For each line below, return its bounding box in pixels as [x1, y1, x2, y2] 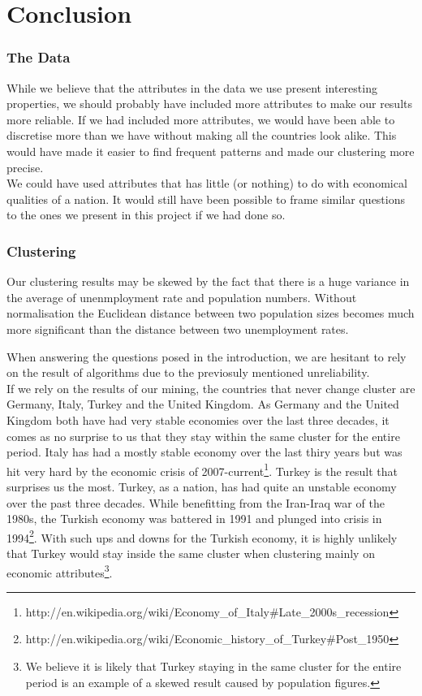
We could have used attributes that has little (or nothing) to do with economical [6, 175, 407, 192]
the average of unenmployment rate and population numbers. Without [6, 288, 357, 305]
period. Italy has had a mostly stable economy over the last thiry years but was [6, 443, 403, 460]
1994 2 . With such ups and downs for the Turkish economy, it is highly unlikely [6, 526, 398, 546]
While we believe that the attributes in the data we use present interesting [6, 79, 377, 96]
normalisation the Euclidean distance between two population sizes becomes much [6, 305, 415, 322]
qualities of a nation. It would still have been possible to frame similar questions [6, 190, 406, 207]
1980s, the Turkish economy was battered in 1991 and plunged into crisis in [6, 510, 382, 527]
